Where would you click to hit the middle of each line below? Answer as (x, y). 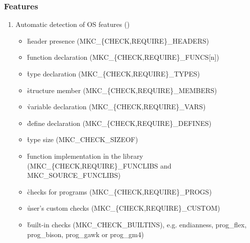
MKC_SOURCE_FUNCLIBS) (74, 175)
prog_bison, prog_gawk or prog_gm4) (86, 234)
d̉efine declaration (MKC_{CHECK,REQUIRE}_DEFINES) (119, 123)
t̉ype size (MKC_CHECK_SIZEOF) (83, 139)
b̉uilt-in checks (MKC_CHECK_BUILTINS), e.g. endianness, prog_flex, (137, 224)
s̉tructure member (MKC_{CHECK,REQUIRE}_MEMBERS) (122, 90)
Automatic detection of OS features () (73, 24)
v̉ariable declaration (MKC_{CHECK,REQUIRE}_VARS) (116, 107)
